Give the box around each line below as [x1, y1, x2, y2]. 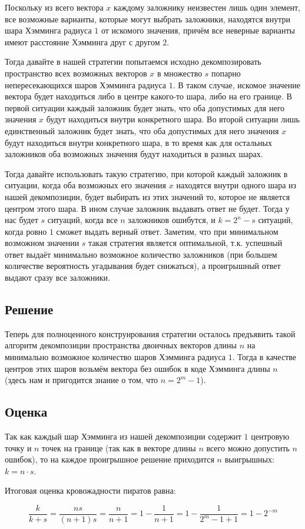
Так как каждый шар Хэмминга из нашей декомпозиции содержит [5, 430, 241, 443]
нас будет [5, 214, 38, 226]
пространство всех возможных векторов [5, 66, 147, 79]
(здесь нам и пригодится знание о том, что [5, 374, 158, 386]
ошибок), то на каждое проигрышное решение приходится [5, 453, 214, 465]
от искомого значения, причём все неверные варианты [101, 24, 296, 36]
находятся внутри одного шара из [176, 179, 297, 191]
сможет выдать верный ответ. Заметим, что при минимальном [56, 225, 279, 237]
